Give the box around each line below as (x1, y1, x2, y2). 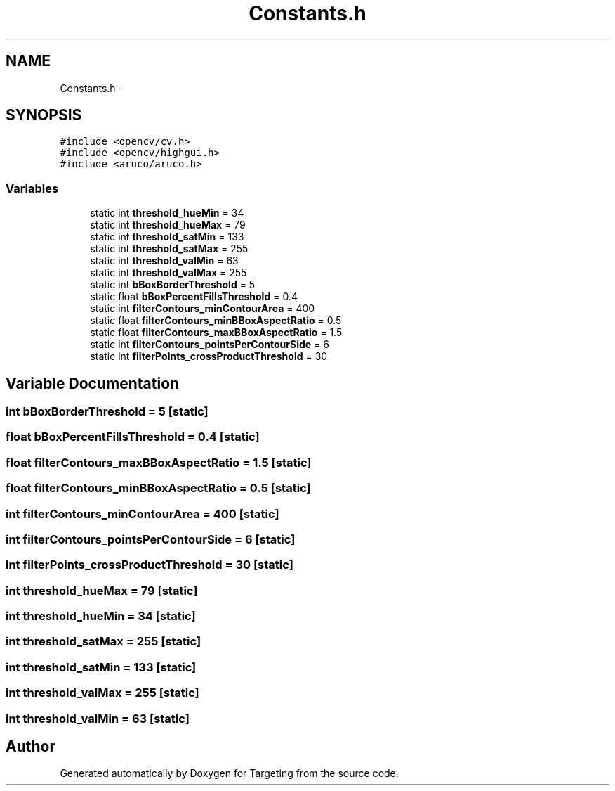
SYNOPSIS (6, 106, 82, 124)
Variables (6, 181, 59, 195)
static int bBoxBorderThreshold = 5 (90, 278, 256, 291)
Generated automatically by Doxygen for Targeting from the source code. (60, 767, 399, 780)
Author (6, 737, 55, 755)
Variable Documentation (6, 374, 180, 392)
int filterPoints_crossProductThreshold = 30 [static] (6, 558, 293, 572)
